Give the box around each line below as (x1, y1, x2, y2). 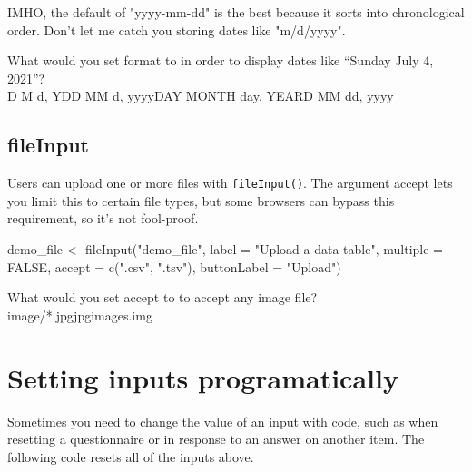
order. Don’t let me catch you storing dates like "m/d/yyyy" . (7, 20, 346, 39)
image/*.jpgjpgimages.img (7, 305, 152, 324)
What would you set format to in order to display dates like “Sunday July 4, (7, 51, 434, 70)
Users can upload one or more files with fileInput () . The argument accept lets (7, 173, 453, 192)
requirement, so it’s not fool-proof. (7, 209, 199, 228)
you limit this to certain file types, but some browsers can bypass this (7, 191, 395, 210)
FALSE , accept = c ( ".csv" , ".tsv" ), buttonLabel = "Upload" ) (7, 257, 341, 276)
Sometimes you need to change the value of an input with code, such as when (7, 411, 438, 430)
